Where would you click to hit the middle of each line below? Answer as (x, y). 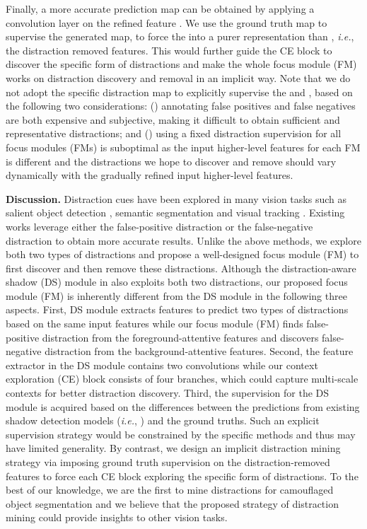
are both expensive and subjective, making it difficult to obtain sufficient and (173, 119)
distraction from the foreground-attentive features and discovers (180, 337)
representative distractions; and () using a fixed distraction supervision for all (174, 133)
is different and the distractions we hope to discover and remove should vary (171, 161)
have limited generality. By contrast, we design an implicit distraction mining (173, 448)
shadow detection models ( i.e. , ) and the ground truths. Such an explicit (163, 420)
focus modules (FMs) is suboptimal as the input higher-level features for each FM (183, 147)
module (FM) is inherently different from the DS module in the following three (176, 295)
